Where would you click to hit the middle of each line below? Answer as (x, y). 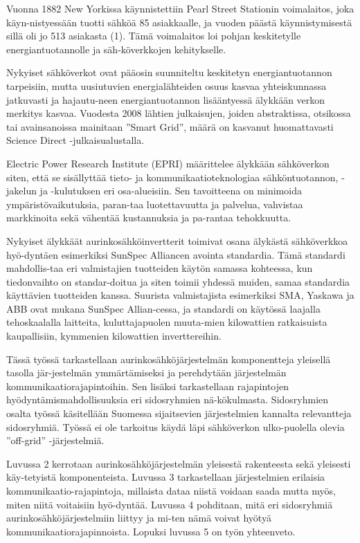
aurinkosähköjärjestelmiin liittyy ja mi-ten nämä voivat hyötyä (139, 518)
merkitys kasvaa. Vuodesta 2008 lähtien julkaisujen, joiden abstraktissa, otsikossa (179, 113)
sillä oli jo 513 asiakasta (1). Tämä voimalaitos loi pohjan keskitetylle (154, 36)
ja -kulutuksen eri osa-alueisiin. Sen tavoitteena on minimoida (171, 191)
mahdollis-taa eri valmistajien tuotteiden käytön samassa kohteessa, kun (160, 268)
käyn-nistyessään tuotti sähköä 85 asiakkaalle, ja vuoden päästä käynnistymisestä (179, 22)
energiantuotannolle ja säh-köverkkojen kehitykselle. (116, 49)
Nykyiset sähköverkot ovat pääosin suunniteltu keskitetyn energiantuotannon (169, 72)
